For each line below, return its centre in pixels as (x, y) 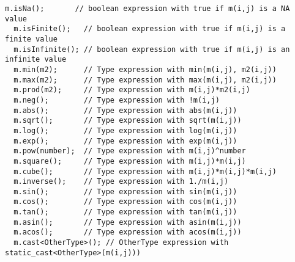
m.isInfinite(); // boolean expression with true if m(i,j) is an (152, 49)
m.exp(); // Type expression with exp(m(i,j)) (125, 141)
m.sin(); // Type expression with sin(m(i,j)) (125, 191)
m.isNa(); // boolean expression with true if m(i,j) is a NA (147, 9)
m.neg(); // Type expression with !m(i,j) (117, 100)
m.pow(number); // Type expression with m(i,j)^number (130, 151)
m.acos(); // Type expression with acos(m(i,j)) (128, 232)
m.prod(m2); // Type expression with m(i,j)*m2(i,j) (132, 90)
